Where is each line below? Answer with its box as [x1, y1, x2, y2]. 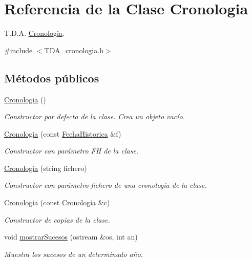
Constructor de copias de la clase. [4, 214, 110, 225]
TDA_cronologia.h [44, 45, 103, 55]
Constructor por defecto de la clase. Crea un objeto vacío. [4, 111, 185, 122]
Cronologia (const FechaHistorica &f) [4, 128, 121, 139]
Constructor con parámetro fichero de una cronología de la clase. [4, 180, 207, 190]
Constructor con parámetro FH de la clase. [4, 145, 139, 156]
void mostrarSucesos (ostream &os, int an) [4, 231, 138, 242]
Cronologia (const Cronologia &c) [4, 197, 110, 208]
